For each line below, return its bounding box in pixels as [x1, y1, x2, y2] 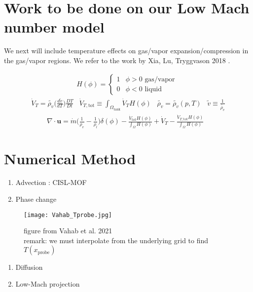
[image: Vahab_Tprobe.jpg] [24, 211, 112, 219]
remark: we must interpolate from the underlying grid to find [24, 235, 209, 245]
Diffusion [15, 262, 43, 272]
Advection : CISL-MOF [15, 177, 87, 187]
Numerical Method [4, 148, 136, 169]
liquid [145, 86, 162, 93]
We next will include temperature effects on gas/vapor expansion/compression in [4, 45, 249, 56]
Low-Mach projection [15, 279, 80, 289]
